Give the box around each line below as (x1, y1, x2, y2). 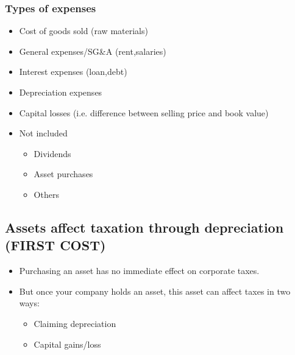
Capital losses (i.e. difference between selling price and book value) (19, 106, 269, 119)
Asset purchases (34, 167, 93, 180)
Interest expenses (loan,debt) (19, 65, 127, 78)
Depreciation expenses (19, 86, 102, 98)
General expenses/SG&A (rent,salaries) (19, 44, 166, 57)
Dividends (34, 147, 71, 160)
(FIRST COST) (5, 236, 106, 255)
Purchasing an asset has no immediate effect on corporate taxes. (19, 264, 260, 277)
